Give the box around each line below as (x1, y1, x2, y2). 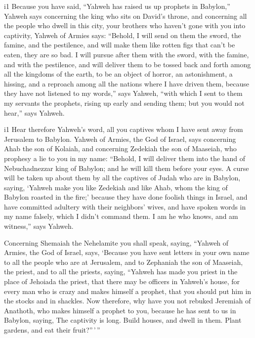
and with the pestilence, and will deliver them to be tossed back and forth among (4, 59, 251, 69)
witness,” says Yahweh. (4, 221, 74, 231)
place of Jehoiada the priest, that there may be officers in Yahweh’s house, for (4, 276, 240, 287)
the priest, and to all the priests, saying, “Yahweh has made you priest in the (4, 266, 238, 277)
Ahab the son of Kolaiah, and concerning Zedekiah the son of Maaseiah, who (4, 143, 237, 154)
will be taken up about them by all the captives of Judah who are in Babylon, (4, 172, 241, 183)
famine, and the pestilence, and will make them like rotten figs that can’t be (4, 40, 235, 50)
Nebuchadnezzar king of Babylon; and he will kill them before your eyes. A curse (4, 163, 249, 173)
